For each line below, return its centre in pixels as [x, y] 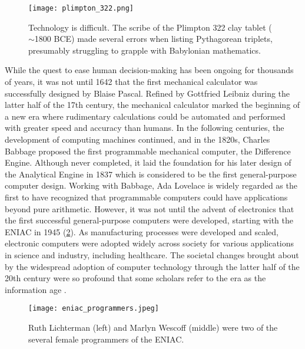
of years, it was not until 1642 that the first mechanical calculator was [131, 82]
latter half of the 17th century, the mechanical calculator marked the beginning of [152, 105]
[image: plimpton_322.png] [81, 8]
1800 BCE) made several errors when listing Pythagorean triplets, [153, 39]
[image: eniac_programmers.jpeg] [94, 309]
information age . [36, 289]
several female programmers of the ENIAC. [106, 339]
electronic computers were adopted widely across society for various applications [150, 243]
